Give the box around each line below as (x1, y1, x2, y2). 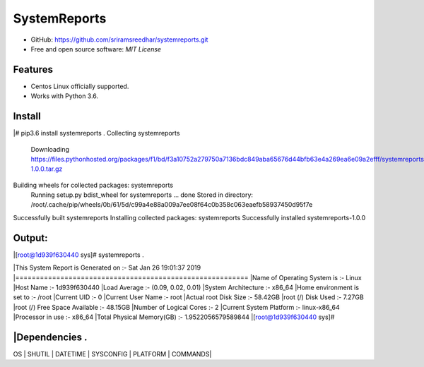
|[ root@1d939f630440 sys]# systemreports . (13, 251, 144, 259)
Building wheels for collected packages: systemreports (13, 181, 173, 189)
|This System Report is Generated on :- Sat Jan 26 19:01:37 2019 (13, 263, 201, 272)
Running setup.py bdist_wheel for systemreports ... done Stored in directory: (30, 191, 254, 199)
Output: (13, 231, 48, 243)
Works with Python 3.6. (30, 92, 99, 100)
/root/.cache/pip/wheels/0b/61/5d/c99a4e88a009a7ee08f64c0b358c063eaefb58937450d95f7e (30, 200, 313, 209)
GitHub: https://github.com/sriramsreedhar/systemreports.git (30, 35, 208, 44)
